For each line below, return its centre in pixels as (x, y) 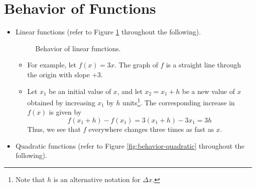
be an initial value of (80, 91)
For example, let (52, 65)
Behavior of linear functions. (78, 48)
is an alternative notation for (97, 179)
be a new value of (208, 91)
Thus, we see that (54, 129)
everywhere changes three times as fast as (151, 129)
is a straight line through (204, 65)
